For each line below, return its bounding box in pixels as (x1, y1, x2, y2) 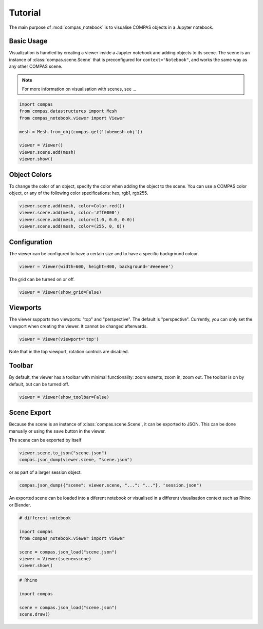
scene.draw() (19, 611, 51, 617)
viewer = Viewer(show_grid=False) (19, 289, 102, 295)
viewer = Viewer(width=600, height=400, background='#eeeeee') (19, 264, 174, 269)
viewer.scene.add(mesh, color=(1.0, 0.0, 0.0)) (19, 217, 135, 222)
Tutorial (9, 7, 41, 18)
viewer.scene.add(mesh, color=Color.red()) (19, 203, 125, 208)
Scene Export (9, 408, 51, 417)
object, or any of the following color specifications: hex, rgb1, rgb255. (9, 190, 149, 196)
